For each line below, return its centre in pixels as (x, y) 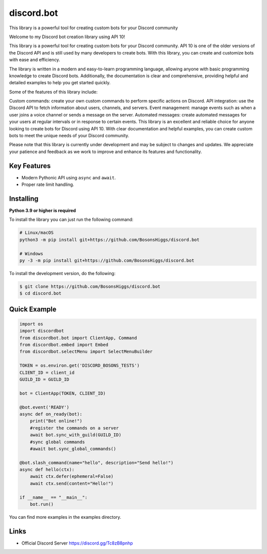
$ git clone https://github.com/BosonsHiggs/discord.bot (90, 286)
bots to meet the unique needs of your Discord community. (69, 136)
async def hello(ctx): (47, 470)
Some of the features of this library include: (53, 92)
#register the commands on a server (74, 428)
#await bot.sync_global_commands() (73, 449)
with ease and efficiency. (35, 60)
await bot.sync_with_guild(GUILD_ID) (76, 435)
